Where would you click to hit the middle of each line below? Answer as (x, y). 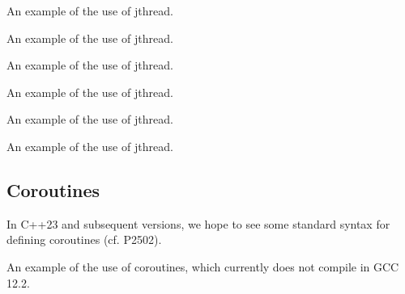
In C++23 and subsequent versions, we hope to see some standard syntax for (198, 223)
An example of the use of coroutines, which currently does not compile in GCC (203, 266)
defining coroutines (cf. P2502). (84, 239)
